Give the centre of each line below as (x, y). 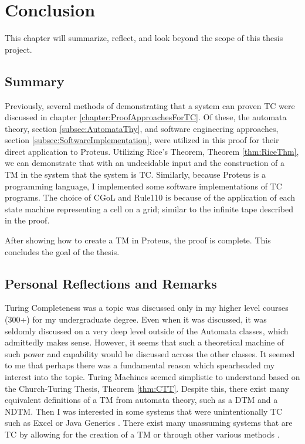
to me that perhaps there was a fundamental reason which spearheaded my (140, 365)
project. (18, 49)
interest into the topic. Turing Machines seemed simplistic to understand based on (152, 377)
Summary (35, 81)
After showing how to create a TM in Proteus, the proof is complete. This (138, 240)
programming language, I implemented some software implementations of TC (143, 186)
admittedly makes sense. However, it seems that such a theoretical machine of (145, 342)
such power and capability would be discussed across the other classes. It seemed (150, 353)
